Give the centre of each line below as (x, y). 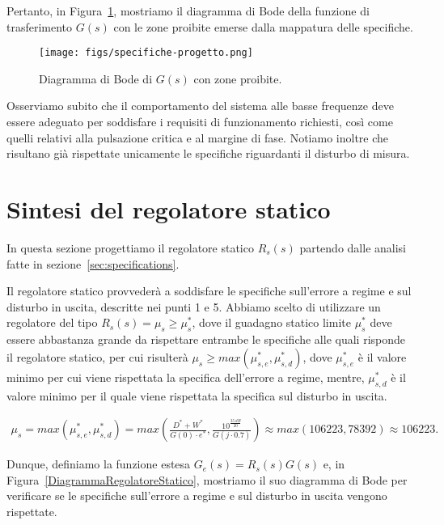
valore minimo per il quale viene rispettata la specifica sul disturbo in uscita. (197, 395)
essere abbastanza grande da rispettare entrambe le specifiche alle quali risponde (206, 339)
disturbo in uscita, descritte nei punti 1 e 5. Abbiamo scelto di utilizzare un (194, 306)
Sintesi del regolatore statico (169, 209)
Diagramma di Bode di (96, 78)
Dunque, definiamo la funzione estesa (99, 464)
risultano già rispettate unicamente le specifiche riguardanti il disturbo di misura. (208, 153)
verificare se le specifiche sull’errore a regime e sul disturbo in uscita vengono (197, 495)
